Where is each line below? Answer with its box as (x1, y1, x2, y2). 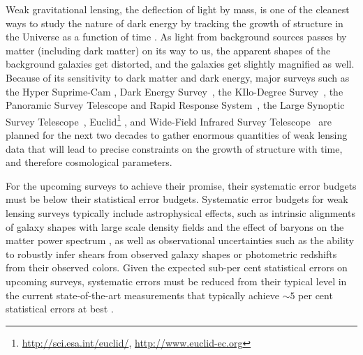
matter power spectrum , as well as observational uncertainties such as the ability (6, 233, 355, 248)
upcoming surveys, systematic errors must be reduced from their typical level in (6, 273, 347, 288)
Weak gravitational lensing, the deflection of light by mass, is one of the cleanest (6, 2, 350, 16)
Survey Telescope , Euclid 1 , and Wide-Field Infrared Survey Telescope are (6, 112, 332, 128)
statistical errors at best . (6, 301, 114, 316)
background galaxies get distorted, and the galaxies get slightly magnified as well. (6, 56, 355, 71)
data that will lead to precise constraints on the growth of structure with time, (6, 141, 343, 156)
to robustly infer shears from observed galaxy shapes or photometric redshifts (6, 246, 337, 261)
